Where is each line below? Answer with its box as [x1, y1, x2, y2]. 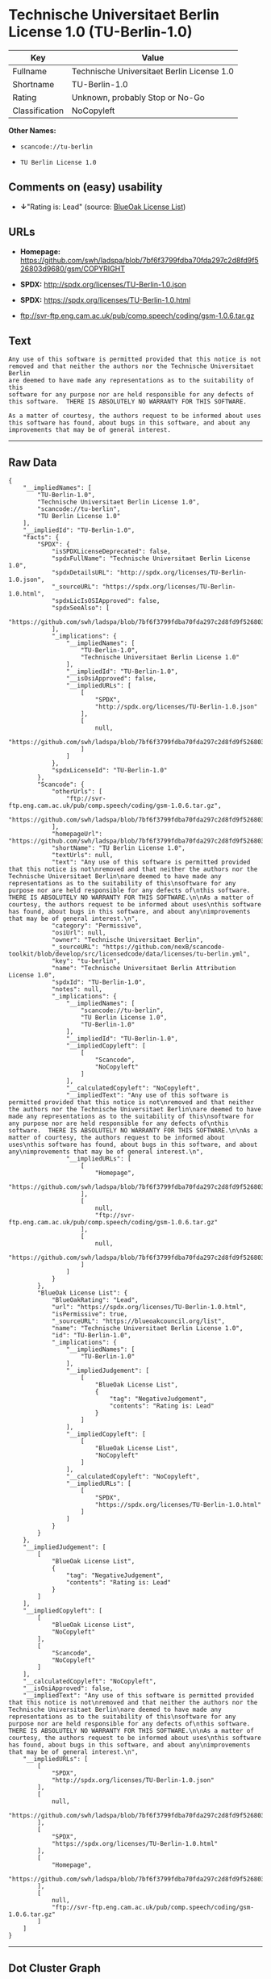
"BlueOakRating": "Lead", [51, 1296, 139, 1304]
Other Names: [8, 125, 56, 135]
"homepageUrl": [51, 830, 103, 839]
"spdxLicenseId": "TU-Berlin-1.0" [51, 767, 168, 775]
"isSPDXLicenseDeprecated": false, [51, 547, 172, 556]
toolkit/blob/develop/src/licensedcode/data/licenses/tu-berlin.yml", [8, 950, 251, 958]
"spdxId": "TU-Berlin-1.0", [51, 978, 147, 986]
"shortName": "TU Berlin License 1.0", [51, 844, 186, 852]
